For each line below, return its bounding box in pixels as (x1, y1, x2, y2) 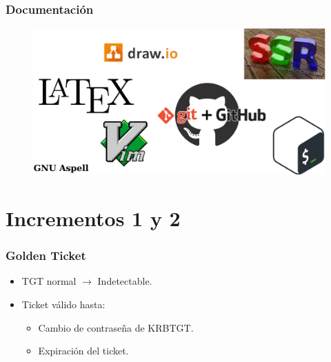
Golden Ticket (6, 247, 86, 264)
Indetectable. (97, 274, 152, 288)
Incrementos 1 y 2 (6, 204, 181, 232)
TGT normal (21, 274, 77, 288)
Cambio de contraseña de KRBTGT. (38, 320, 194, 334)
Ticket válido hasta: (21, 297, 106, 311)
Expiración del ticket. (38, 343, 129, 358)
